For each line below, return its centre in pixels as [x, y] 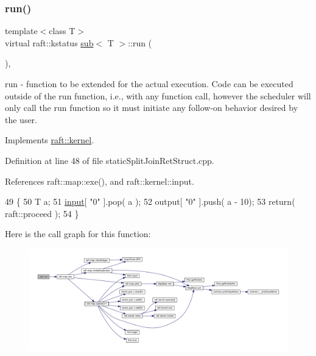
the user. [21, 119]
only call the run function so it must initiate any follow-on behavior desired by [152, 108]
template [21, 31]
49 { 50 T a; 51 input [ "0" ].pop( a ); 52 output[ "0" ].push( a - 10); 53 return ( [150, 201]
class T [62, 31]
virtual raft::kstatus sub [49, 42]
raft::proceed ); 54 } [42, 213]
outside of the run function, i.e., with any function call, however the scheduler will [158, 95]
